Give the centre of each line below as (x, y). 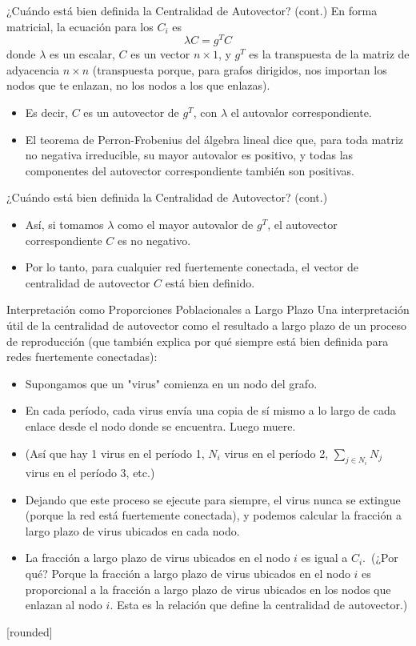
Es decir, (46, 112)
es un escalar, (82, 54)
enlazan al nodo (64, 605)
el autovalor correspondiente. (301, 112)
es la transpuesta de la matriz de (329, 54)
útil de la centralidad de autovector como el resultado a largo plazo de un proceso (207, 325)
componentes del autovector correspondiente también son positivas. (190, 170)
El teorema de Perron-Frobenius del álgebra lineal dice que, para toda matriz (214, 139)
